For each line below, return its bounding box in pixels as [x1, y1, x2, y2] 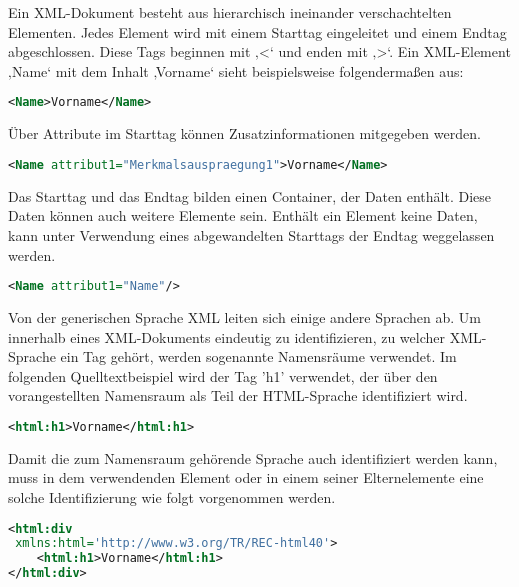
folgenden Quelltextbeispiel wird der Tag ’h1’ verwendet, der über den [8, 365, 438, 386]
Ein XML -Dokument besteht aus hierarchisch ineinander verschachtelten [8, 2, 452, 22]
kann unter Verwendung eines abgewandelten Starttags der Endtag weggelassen [8, 224, 495, 245]
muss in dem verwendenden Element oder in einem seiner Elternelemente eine [8, 467, 484, 488]
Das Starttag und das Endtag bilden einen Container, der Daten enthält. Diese [8, 185, 491, 206]
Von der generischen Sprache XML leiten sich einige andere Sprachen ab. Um [8, 306, 482, 327]
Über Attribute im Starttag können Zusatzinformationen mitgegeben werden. [8, 123, 481, 144]
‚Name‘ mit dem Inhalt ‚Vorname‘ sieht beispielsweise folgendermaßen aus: [8, 60, 464, 81]
